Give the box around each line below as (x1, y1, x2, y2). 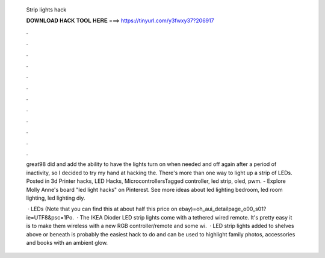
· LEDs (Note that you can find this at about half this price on (27, 205, 178, 213)
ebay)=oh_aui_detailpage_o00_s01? (178, 205, 267, 213)
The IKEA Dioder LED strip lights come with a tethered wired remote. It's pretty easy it (79, 213, 292, 221)
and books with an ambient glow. (26, 239, 108, 246)
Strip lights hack (26, 6, 67, 13)
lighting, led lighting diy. (26, 194, 85, 201)
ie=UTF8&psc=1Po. (26, 213, 75, 221)
